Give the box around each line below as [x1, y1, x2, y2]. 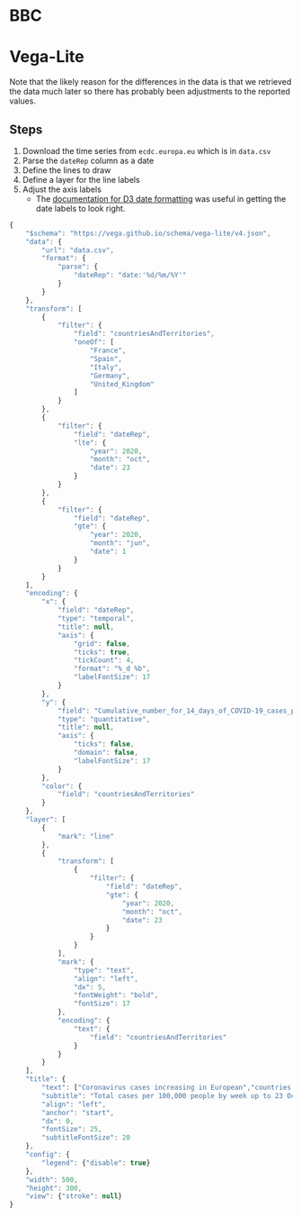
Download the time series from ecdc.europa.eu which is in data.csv [22, 145, 271, 156]
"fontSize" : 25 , [41, 1125, 102, 1134]
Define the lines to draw [22, 164, 111, 176]
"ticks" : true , [73, 648, 130, 657]
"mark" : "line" [57, 831, 115, 840]
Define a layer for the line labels [22, 174, 141, 185]
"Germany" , [89, 371, 130, 380]
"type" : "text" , [73, 966, 135, 975]
